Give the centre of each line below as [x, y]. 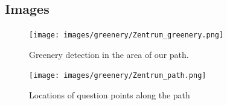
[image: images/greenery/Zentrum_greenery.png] [126, 35]
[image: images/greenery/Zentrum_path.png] [118, 76]
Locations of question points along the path [110, 95]
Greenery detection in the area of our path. [109, 54]
